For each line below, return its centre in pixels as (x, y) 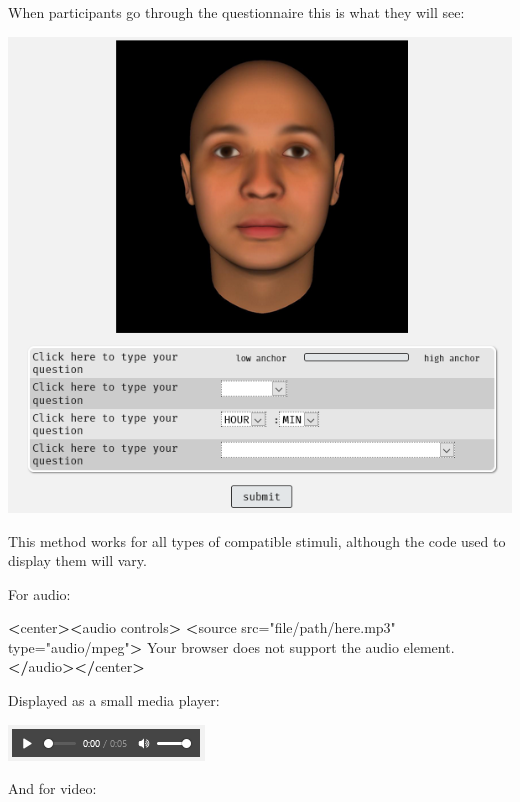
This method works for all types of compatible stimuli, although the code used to (257, 540)
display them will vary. (77, 560)
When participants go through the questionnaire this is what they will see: (236, 12)
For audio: (39, 593)
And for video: (52, 788)
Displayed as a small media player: (114, 700)
